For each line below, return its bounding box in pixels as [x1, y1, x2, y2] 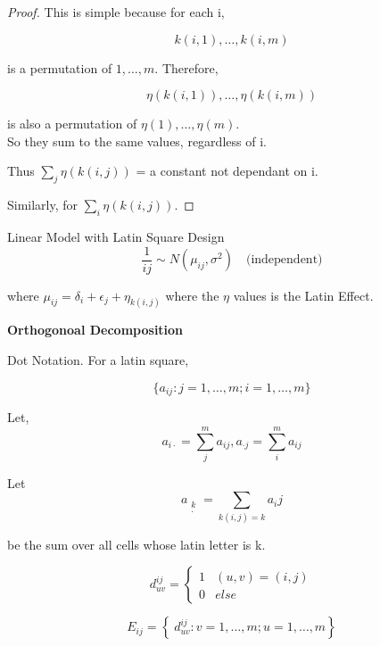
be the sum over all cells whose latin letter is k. [7, 534, 266, 553]
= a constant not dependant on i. [136, 161, 318, 180]
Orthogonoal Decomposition [7, 320, 184, 339]
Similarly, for [7, 195, 78, 214]
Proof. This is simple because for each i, [7, 3, 225, 21]
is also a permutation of [7, 114, 137, 133]
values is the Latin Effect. [233, 286, 374, 304]
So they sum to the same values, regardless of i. [7, 131, 267, 150]
